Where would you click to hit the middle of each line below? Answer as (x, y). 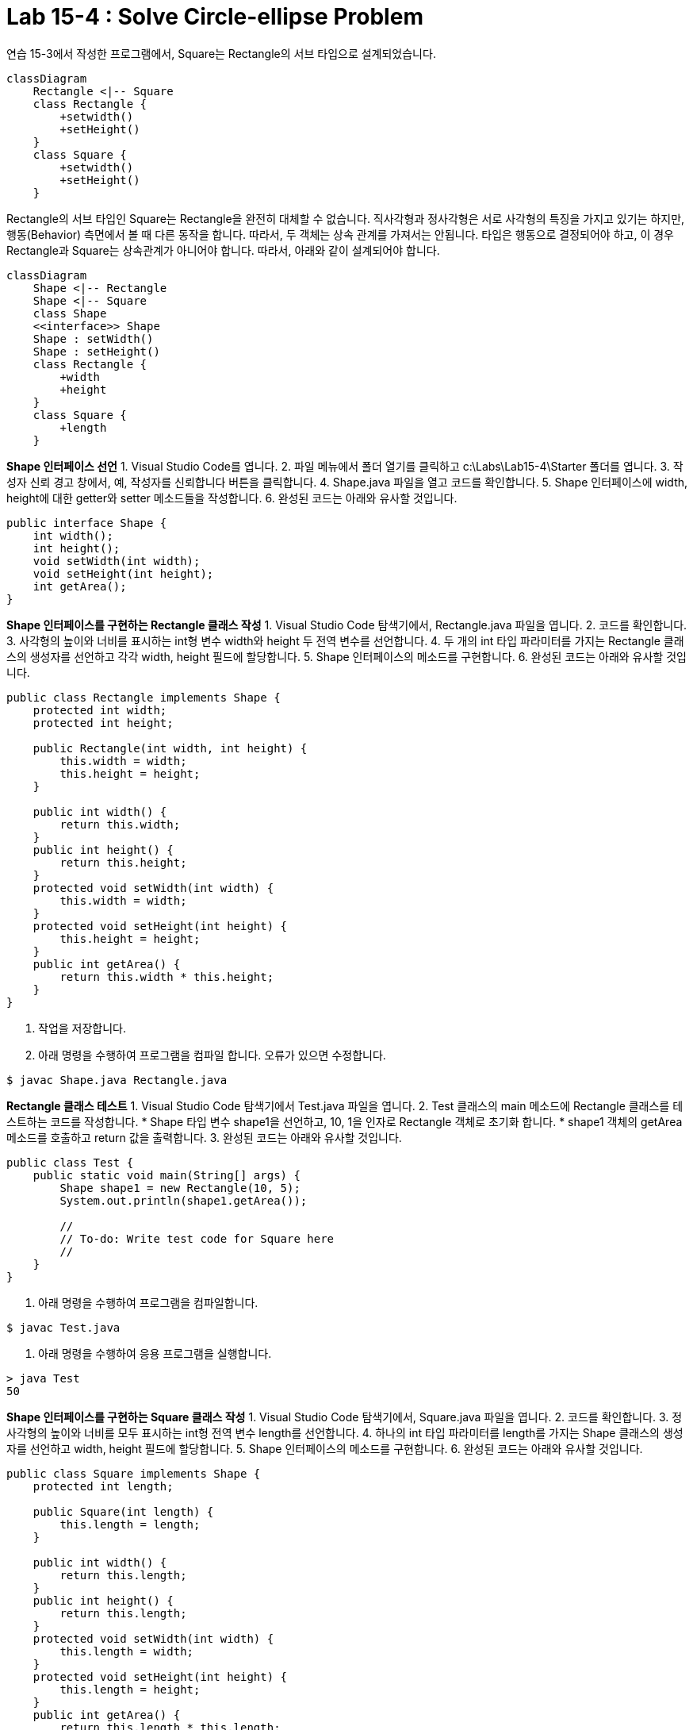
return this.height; (123, 862)
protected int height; (103, 723)
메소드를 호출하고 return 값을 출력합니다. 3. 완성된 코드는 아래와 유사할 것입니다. (204, 1137)
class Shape (70, 313)
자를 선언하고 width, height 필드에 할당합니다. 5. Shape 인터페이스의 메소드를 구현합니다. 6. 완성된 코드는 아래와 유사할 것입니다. (325, 1448)
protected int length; (103, 1486)
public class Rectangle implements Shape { (144, 697)
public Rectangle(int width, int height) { (170, 748)
